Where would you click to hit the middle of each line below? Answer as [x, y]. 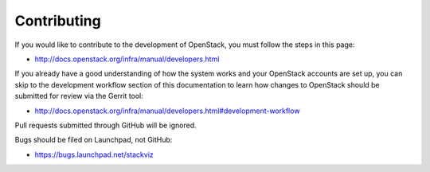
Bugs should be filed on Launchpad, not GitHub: [94, 140]
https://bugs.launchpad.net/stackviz [94, 154]
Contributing [58, 21]
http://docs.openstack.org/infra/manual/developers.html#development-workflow [167, 111]
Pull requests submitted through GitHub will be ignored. [106, 125]
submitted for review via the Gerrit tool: [79, 96]
